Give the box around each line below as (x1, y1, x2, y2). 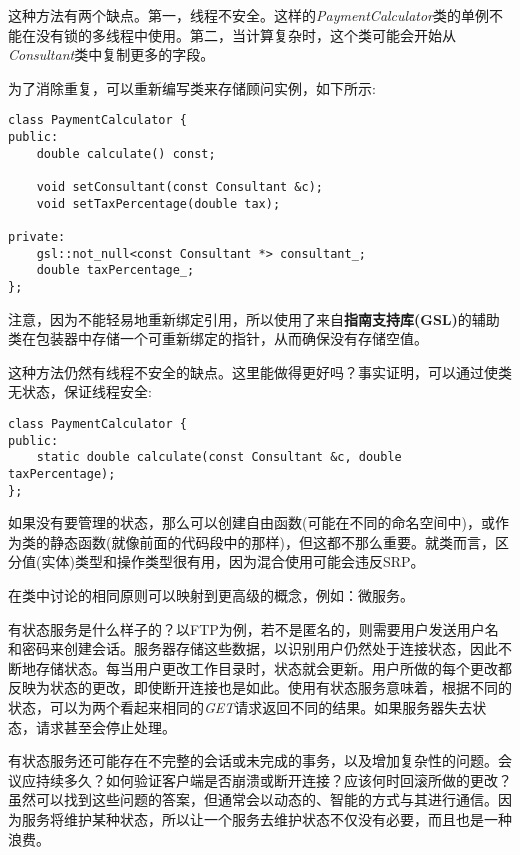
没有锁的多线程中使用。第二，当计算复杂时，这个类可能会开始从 (35, 24, 456, 45)
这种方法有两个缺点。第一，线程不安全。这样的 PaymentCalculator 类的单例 (8, 5, 490, 25)
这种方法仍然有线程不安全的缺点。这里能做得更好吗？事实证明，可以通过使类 (8, 361, 512, 382)
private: (8, 229, 66, 244)
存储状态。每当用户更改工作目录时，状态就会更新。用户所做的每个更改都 (35, 657, 512, 678)
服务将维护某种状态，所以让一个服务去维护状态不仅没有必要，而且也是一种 (21, 808, 512, 829)
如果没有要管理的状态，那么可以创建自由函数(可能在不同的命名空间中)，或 (8, 512, 495, 533)
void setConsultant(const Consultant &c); (36, 180, 323, 194)
